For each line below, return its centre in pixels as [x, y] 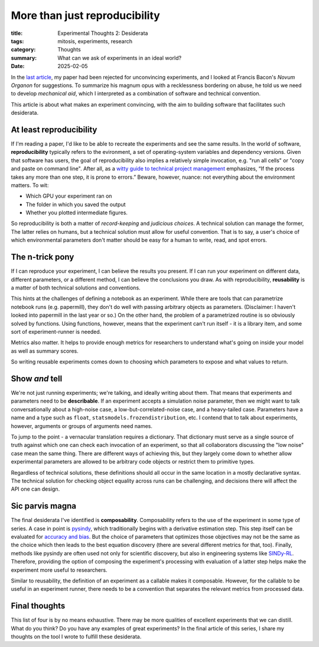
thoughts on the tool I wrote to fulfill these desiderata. [76, 637]
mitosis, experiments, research [95, 41]
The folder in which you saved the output [76, 204]
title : [17, 33]
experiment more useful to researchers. [59, 570]
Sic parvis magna [44, 506]
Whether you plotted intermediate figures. [77, 213]
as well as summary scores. [45, 351]
